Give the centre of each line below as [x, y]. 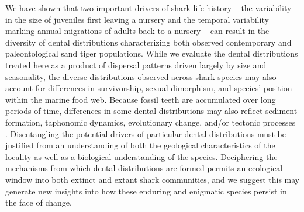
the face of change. [39, 202]
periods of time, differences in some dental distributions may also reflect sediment [151, 111]
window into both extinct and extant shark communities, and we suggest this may [153, 179]
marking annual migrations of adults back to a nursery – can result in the [137, 31]
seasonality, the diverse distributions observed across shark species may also [141, 76]
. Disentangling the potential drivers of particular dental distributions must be [146, 133]
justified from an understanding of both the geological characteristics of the [140, 145]
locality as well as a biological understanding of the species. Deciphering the [141, 156]
